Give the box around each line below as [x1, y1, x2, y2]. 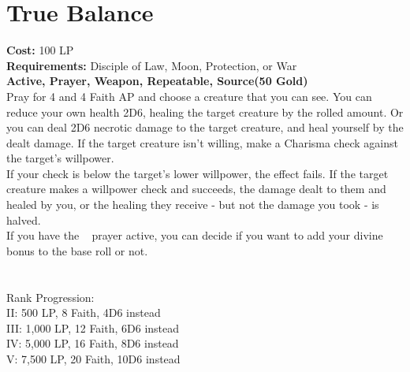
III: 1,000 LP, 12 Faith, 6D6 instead [6, 319, 180, 336]
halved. [6, 211, 41, 228]
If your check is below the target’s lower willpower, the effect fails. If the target [6, 165, 389, 181]
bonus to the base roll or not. [6, 242, 148, 259]
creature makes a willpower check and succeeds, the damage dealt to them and [6, 180, 386, 197]
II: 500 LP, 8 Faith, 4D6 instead [6, 304, 161, 321]
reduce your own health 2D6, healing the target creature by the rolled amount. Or [6, 103, 404, 120]
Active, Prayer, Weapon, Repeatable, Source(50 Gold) [6, 73, 308, 89]
